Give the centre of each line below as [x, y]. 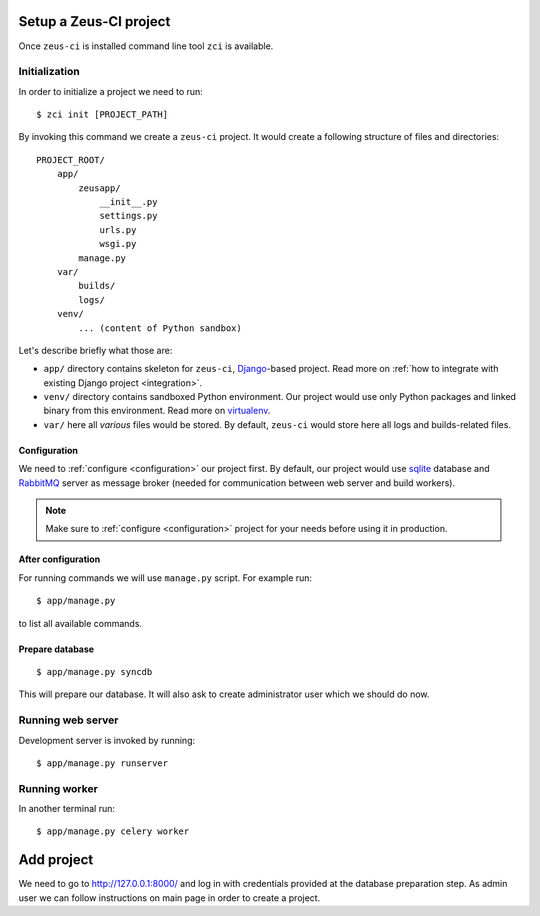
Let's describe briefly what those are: [95, 350]
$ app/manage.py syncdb [94, 671]
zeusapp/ [99, 188]
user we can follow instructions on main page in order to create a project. [169, 897]
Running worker [58, 788]
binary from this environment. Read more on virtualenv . [157, 411]
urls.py [118, 229]
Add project [56, 860]
